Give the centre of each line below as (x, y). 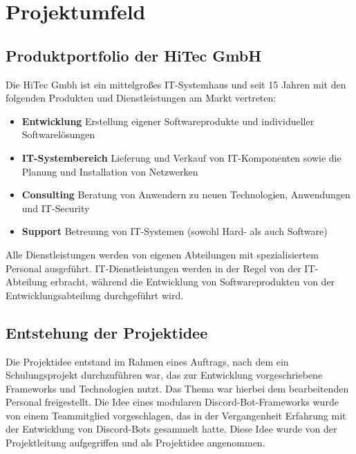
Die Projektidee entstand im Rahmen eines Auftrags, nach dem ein (147, 361)
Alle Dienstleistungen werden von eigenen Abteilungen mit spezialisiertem (162, 254)
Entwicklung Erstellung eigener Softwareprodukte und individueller (168, 121)
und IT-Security (56, 208)
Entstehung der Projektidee (107, 332)
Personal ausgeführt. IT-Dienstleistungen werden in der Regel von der (153, 268)
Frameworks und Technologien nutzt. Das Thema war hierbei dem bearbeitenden (177, 388)
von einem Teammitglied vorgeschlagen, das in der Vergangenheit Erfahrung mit (176, 415)
